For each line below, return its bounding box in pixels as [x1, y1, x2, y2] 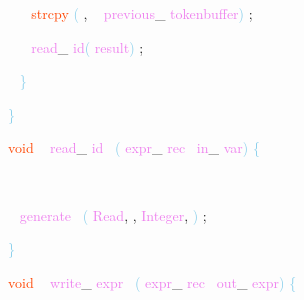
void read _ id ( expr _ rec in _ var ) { [8, 137, 260, 158]
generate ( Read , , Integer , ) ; [19, 204, 207, 225]
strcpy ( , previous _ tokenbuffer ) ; [31, 3, 253, 23]
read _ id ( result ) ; [31, 36, 144, 57]
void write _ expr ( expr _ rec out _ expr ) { [8, 271, 297, 292]
